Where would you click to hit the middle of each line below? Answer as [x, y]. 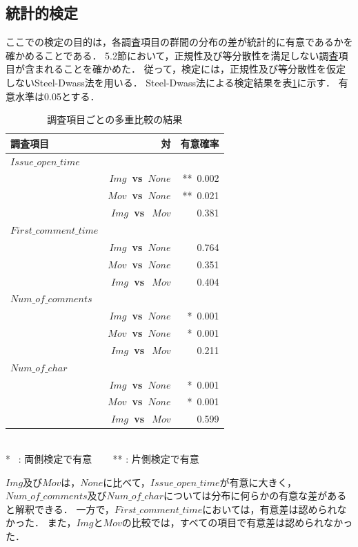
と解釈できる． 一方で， [60, 509]
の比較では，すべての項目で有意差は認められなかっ [237, 522]
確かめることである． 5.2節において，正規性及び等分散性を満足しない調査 [172, 55]
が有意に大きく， [258, 482]
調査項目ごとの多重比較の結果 [115, 119]
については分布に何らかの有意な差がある [255, 495]
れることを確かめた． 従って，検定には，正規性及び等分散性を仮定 [195, 69]
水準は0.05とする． [57, 96]
